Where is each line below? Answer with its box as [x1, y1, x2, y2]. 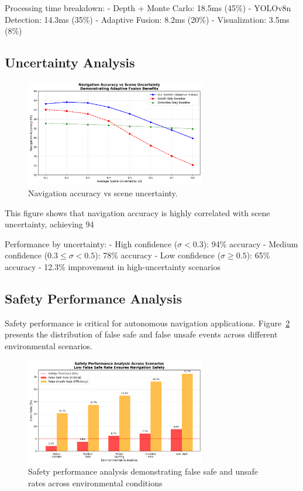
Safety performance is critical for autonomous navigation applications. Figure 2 [5, 316, 290, 329]
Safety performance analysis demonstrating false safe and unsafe [28, 465, 258, 478]
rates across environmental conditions [28, 477, 163, 489]
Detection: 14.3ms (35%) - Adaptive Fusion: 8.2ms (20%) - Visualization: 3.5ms [5, 13, 290, 25]
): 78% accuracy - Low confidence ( [95, 249, 221, 261]
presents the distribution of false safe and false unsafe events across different [5, 328, 278, 340]
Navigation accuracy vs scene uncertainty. [28, 187, 178, 199]
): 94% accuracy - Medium [203, 237, 298, 250]
